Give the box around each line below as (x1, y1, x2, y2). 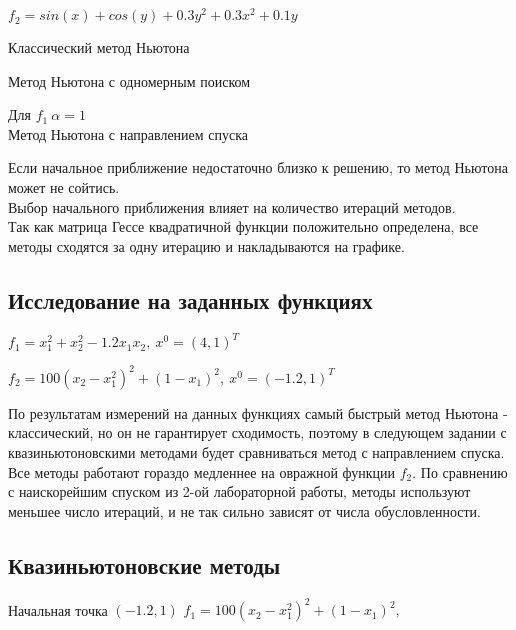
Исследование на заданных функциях (8, 284, 373, 315)
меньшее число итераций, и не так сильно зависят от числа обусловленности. (8, 500, 481, 521)
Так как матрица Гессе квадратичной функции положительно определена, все (8, 216, 479, 237)
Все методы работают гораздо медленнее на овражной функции (8, 461, 396, 482)
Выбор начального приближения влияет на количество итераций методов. (8, 196, 456, 217)
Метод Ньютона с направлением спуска (8, 123, 249, 144)
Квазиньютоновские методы (8, 549, 281, 580)
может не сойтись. (8, 177, 120, 198)
